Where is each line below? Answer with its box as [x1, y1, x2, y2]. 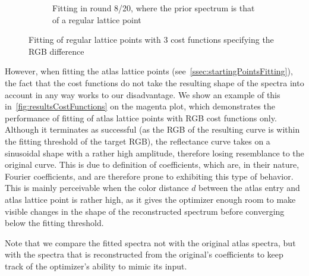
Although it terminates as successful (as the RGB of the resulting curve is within [5, 123, 300, 136]
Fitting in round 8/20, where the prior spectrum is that [52, 2, 255, 14]
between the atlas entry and [198, 181, 300, 194]
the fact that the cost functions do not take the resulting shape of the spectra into [5, 76, 304, 89]
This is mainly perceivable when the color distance [5, 181, 189, 194]
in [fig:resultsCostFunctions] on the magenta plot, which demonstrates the [5, 100, 275, 112]
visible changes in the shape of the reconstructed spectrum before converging [5, 205, 285, 217]
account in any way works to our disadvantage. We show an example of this [5, 88, 280, 101]
